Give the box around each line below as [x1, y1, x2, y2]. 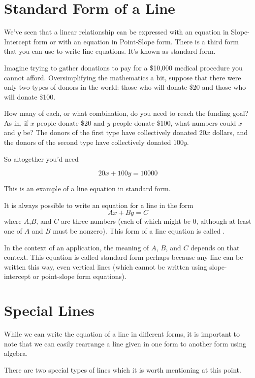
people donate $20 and [36, 117, 105, 128]
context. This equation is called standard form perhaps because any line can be [4, 252, 243, 262]
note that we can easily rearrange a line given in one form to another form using [4, 338, 246, 348]
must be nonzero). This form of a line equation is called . [53, 226, 225, 236]
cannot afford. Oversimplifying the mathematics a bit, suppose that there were [4, 72, 241, 82]
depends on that [191, 242, 240, 252]
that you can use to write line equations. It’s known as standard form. [4, 46, 216, 56]
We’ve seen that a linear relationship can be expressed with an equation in [4, 27, 229, 37]
